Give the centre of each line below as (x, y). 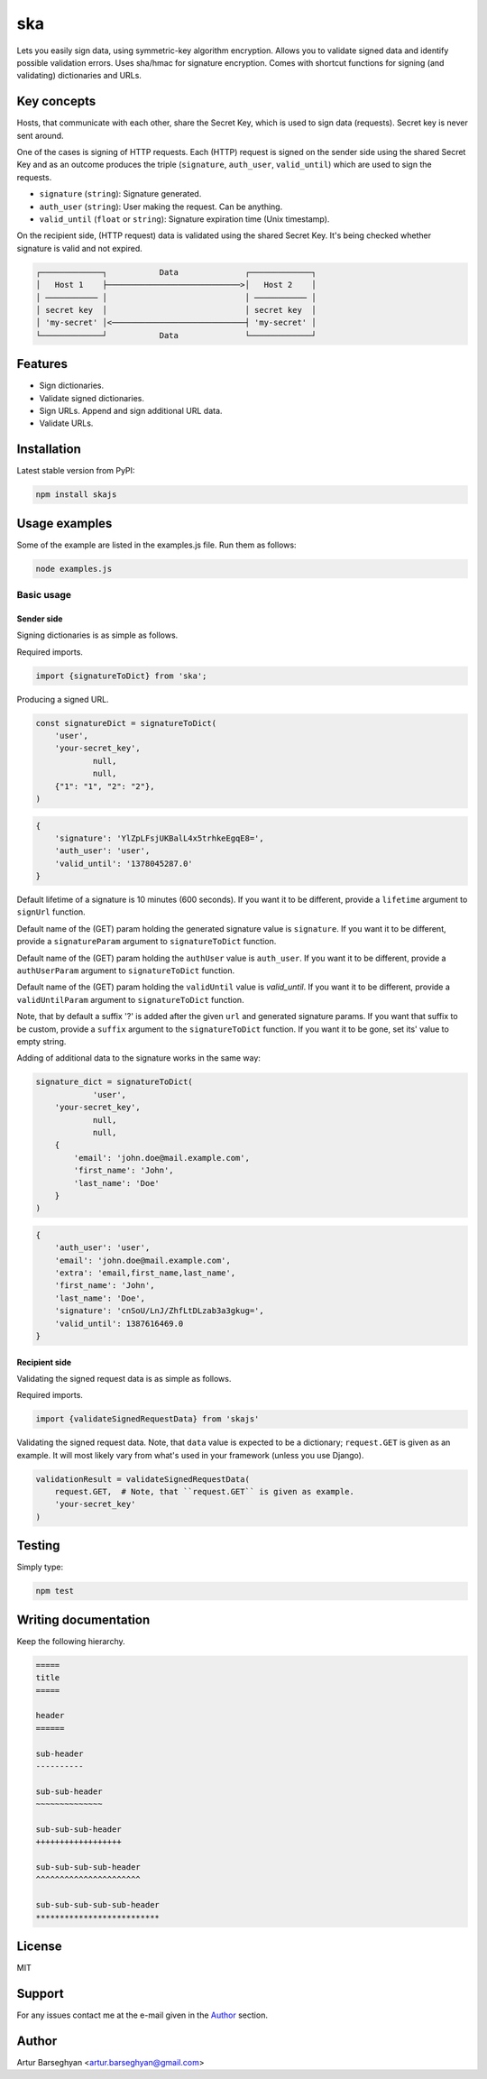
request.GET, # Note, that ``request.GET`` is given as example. (205, 1492)
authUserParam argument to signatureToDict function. (126, 971)
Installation (49, 450)
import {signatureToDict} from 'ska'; (121, 676)
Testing (38, 1545)
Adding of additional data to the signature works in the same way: (139, 1058)
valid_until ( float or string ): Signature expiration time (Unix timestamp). (184, 219)
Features (42, 364)
